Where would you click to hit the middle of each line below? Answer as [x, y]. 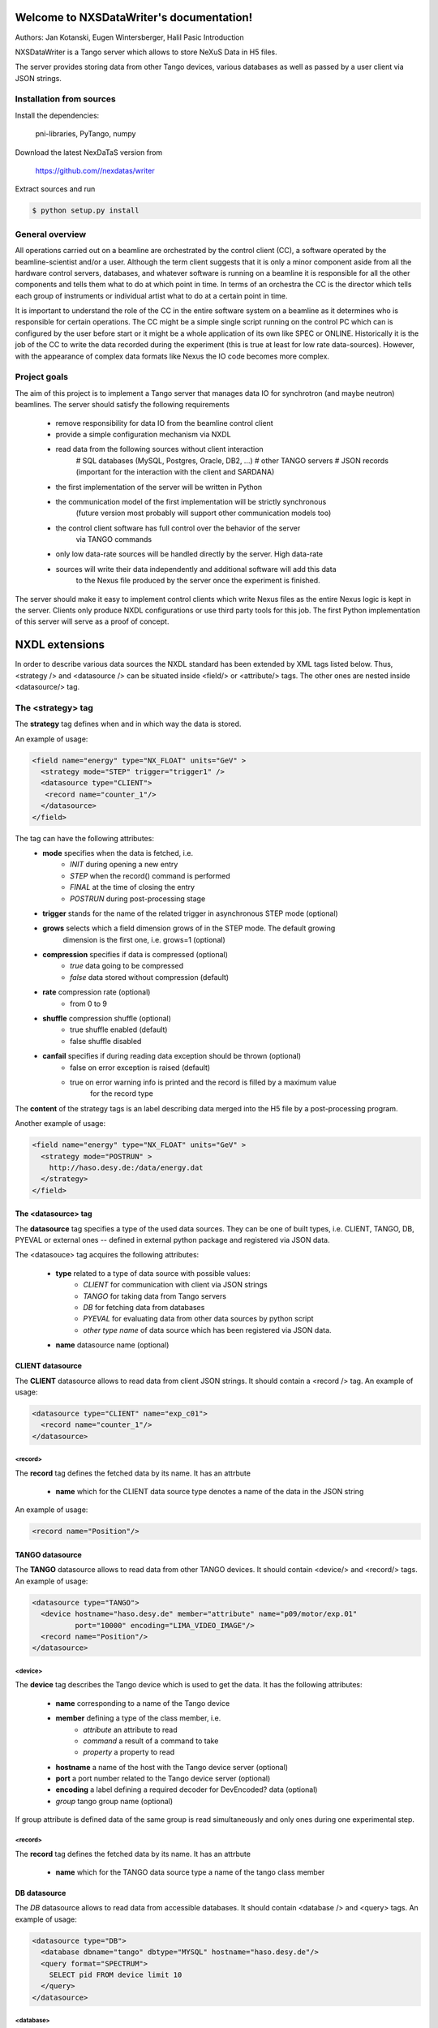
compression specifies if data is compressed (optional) [135, 955]
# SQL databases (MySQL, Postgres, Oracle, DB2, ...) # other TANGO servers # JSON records [232, 460]
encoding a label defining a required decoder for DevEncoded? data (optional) [187, 1790]
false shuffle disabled [106, 1041]
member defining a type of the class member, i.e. [138, 1718]
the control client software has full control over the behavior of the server [178, 528]
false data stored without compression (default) [150, 977]
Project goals [42, 377]
